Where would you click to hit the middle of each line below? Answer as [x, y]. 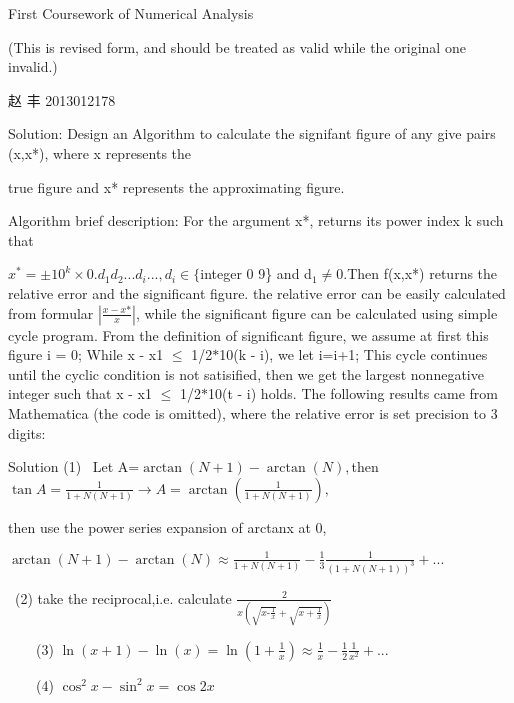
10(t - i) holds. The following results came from [352, 393]
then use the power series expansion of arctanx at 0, [167, 526]
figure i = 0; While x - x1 [86, 354]
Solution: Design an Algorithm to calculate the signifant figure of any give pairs [252, 133]
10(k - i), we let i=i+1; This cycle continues [353, 354]
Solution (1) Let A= [74, 466]
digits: [27, 432]
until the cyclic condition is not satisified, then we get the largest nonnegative [246, 373]
